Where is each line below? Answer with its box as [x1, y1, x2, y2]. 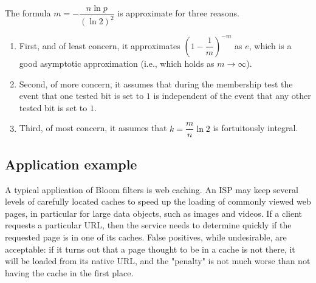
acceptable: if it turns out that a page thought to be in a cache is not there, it [5, 242, 295, 255]
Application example [5, 154, 137, 173]
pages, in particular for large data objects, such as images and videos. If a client [5, 206, 303, 219]
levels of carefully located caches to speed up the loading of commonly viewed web [5, 195, 311, 208]
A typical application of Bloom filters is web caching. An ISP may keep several [5, 183, 298, 196]
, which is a [249, 39, 292, 52]
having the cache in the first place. [5, 266, 134, 279]
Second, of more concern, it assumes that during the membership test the [19, 77, 293, 90]
